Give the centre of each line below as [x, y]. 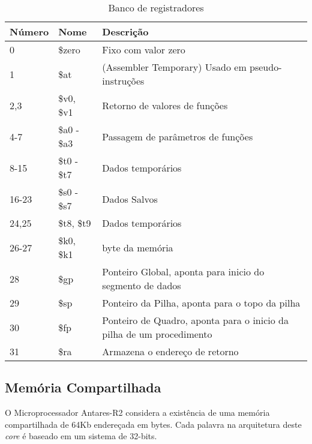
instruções [123, 81]
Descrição [125, 31]
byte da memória [138, 247]
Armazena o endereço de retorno [170, 351]
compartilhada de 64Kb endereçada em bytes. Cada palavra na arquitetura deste [153, 424]
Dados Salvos [130, 199]
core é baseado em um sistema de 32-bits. [81, 436]
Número [29, 31]
